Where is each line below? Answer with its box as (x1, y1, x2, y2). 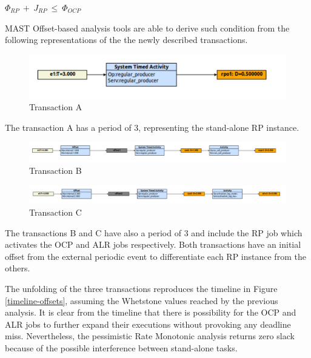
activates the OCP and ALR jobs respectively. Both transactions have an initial (5, 238, 301, 251)
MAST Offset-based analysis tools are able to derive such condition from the (5, 21, 290, 34)
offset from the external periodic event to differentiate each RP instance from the (5, 250, 306, 262)
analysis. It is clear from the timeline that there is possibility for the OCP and (5, 306, 296, 319)
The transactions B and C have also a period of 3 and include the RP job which (5, 226, 303, 239)
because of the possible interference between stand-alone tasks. (5, 341, 238, 354)
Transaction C (29, 205, 82, 218)
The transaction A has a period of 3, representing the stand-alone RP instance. (5, 121, 299, 133)
